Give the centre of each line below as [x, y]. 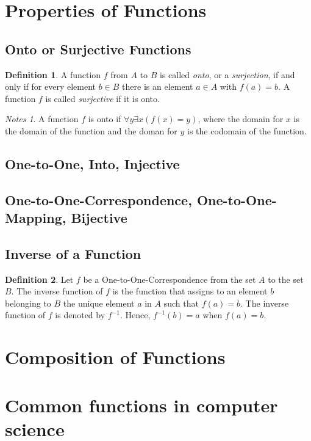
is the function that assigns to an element [190, 291]
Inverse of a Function [73, 253]
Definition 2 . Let [39, 279]
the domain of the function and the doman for [91, 130]
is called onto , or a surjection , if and [227, 74]
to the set [286, 279]
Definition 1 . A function [53, 74]
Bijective [99, 218]
